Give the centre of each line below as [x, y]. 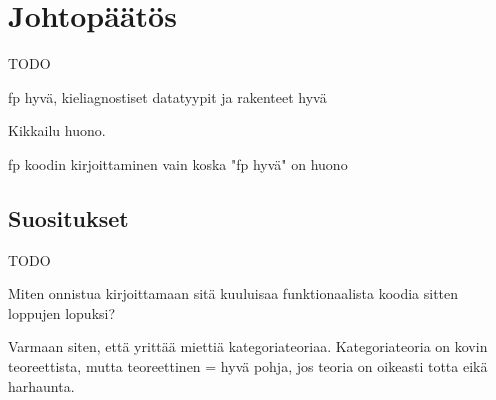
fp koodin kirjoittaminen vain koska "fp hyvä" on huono [178, 163]
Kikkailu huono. [57, 130]
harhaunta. [41, 385]
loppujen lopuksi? [62, 312]
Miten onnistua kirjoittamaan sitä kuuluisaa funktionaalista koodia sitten [233, 293]
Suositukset [68, 217]
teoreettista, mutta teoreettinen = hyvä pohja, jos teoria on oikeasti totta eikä [248, 366]
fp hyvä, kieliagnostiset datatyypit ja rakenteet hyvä [167, 96]
